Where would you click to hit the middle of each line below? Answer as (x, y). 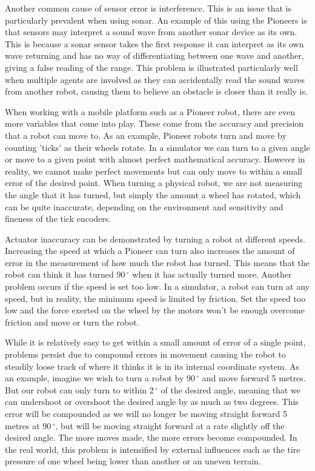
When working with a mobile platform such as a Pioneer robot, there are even (150, 111)
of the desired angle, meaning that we (230, 389)
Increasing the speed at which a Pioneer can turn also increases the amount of (150, 251)
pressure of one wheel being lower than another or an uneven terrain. (133, 461)
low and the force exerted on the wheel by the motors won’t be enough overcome (155, 310)
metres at (22, 425)
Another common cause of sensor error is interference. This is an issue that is (148, 8)
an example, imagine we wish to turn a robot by (94, 378)
